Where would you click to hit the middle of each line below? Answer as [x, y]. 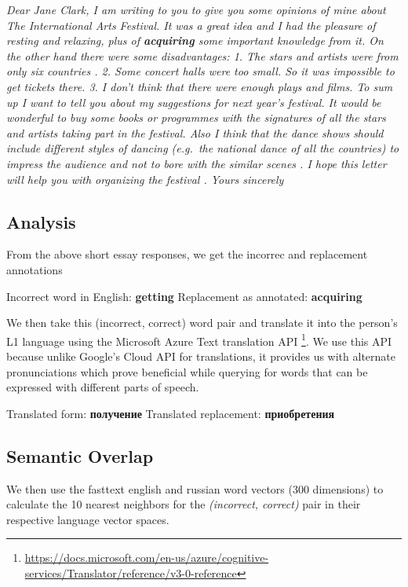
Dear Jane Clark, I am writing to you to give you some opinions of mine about [196, 9]
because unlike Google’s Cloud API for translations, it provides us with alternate [201, 356]
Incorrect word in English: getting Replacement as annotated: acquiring [184, 296]
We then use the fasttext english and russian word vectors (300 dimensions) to [195, 488]
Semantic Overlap [80, 455]
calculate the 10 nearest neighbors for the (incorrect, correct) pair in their [184, 504]
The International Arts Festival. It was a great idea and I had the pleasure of [191, 25]
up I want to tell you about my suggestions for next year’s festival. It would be [194, 102]
